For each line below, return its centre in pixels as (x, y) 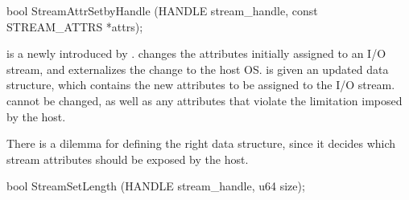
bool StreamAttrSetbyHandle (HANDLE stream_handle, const (162, 10)
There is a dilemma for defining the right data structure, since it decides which (201, 143)
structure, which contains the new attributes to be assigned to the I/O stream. (201, 85)
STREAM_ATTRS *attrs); (75, 26)
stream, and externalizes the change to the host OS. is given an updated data (198, 69)
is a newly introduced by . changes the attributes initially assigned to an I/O (196, 53)
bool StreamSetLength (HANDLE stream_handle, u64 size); (156, 186)
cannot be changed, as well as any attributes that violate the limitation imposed (204, 100)
